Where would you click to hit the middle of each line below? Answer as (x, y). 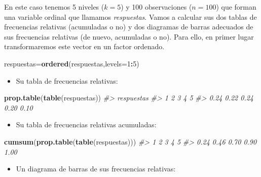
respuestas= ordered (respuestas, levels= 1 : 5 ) (72, 63)
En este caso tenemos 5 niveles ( (54, 7)
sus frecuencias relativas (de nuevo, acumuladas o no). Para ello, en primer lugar (129, 36)
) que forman (236, 7)
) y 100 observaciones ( (156, 7)
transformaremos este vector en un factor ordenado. (84, 46)
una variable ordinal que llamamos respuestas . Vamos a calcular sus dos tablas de (130, 16)
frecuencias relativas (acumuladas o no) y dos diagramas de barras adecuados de (129, 27)
